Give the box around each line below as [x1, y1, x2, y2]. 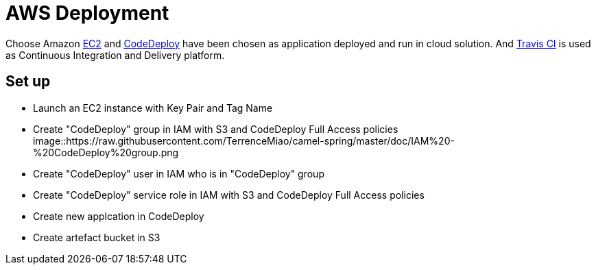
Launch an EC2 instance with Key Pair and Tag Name [33, 101, 273, 114]
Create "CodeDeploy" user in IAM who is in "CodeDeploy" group [33, 167, 324, 180]
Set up [5, 73, 51, 90]
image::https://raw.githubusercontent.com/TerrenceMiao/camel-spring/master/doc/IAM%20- [33, 134, 455, 147]
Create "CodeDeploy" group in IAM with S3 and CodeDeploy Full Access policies [33, 123, 398, 135]
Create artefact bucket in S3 [33, 231, 160, 243]
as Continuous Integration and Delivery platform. [5, 49, 225, 61]
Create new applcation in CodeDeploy [33, 210, 204, 222]
